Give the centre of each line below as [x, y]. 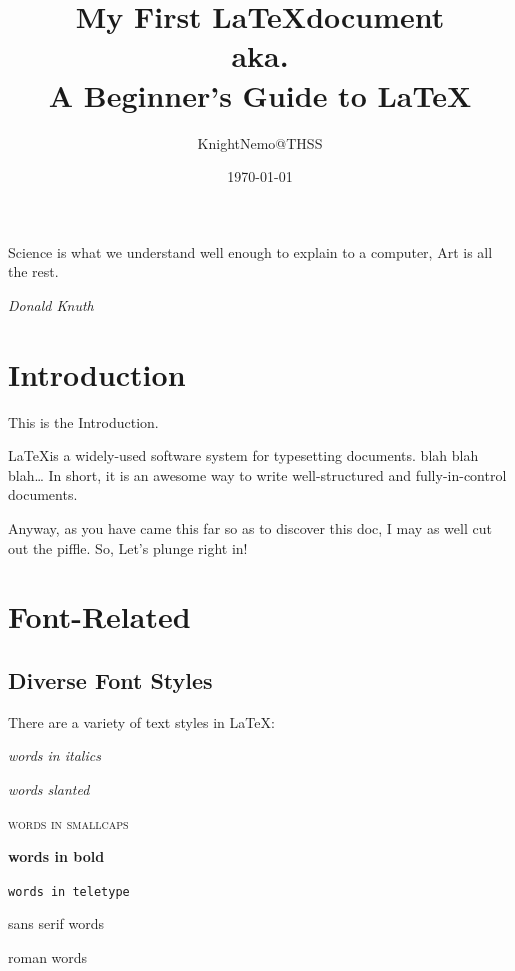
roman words [48, 956]
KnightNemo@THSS [260, 142]
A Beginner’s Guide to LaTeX [260, 94]
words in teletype [69, 891]
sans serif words [56, 923]
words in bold [56, 856]
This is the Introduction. [83, 421]
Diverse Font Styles [110, 679]
